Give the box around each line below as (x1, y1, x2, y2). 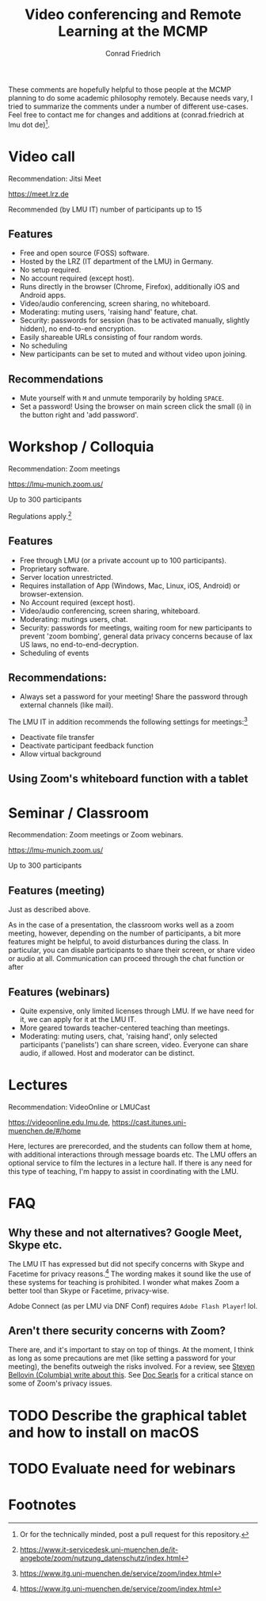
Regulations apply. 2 (8, 510, 72, 520)
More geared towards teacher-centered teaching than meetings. (19, 1023, 230, 1032)
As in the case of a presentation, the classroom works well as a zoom (8, 921, 234, 930)
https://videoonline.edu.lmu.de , (8, 1117, 111, 1126)
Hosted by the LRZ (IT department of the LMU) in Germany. (19, 257, 214, 266)
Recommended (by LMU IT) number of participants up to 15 (8, 204, 203, 214)
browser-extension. (19, 589, 84, 599)
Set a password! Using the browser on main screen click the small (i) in (19, 402, 252, 411)
